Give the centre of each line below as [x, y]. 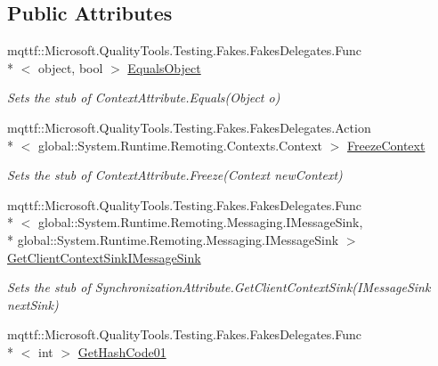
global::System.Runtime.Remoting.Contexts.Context [180, 145]
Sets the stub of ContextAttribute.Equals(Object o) [144, 98]
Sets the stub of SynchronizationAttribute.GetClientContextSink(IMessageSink [219, 287]
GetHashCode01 [122, 351]
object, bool [70, 67]
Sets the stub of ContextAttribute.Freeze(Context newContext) [175, 175]
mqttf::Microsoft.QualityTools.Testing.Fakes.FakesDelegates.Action [189, 127]
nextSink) [33, 304]
